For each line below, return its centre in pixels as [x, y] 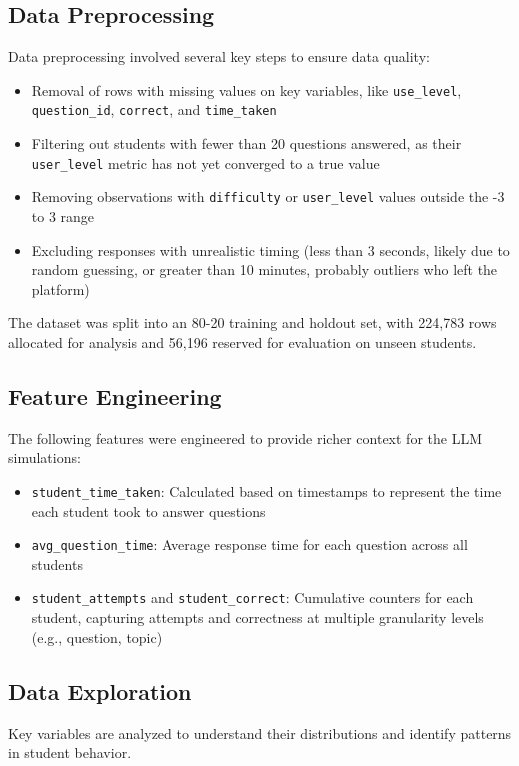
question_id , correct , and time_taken [154, 109]
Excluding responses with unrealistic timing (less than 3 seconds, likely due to [270, 249]
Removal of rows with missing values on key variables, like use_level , [246, 89]
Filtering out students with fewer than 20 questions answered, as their [246, 143]
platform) [60, 288]
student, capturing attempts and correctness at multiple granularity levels [257, 617]
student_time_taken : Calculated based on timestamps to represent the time [266, 490]
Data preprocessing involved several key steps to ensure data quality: [219, 56]
